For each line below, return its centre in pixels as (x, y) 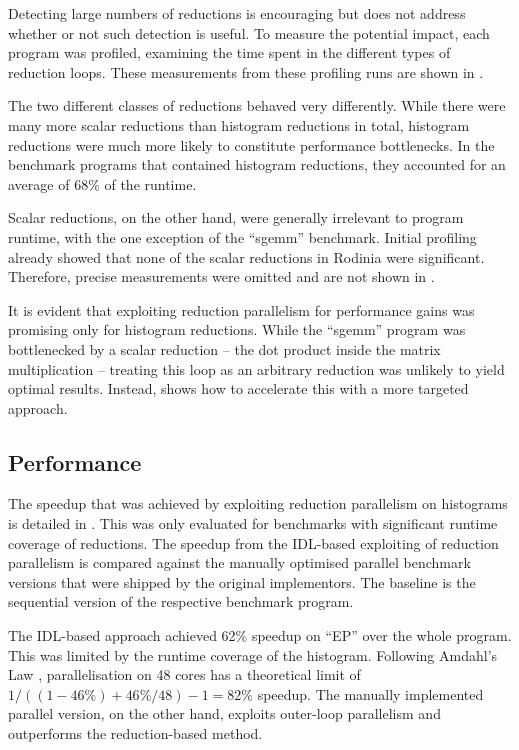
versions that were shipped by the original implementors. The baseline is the (242, 581)
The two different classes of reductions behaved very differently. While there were (257, 105)
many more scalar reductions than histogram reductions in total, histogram (239, 124)
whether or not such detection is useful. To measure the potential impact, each (249, 32)
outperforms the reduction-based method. (135, 733)
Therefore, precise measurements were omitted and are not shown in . (221, 276)
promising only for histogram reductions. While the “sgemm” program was (237, 329)
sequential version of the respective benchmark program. (181, 601)
